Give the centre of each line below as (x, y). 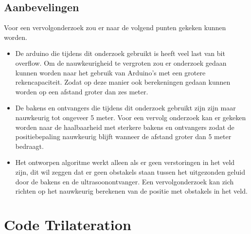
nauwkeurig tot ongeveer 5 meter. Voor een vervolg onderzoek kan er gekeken (131, 117)
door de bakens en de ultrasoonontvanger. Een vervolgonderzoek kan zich (125, 181)
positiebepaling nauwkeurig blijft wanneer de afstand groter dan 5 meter (123, 136)
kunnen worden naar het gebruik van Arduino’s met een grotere (110, 72)
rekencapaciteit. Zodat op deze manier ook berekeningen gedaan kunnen (123, 82)
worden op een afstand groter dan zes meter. (82, 91)
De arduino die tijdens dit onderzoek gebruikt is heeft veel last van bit (120, 53)
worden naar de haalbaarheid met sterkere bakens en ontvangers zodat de (125, 127)
